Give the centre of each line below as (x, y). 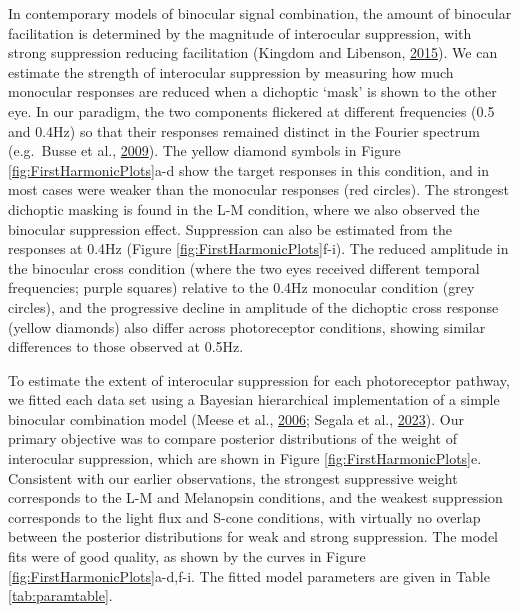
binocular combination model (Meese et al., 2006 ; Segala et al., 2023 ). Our (236, 418)
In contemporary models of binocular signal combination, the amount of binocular (260, 13)
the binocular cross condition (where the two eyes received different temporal (244, 267)
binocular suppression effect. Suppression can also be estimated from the (230, 228)
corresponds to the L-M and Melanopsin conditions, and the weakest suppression (255, 497)
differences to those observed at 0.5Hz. (126, 346)
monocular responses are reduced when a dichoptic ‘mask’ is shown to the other (252, 91)
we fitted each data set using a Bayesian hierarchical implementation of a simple (254, 399)
